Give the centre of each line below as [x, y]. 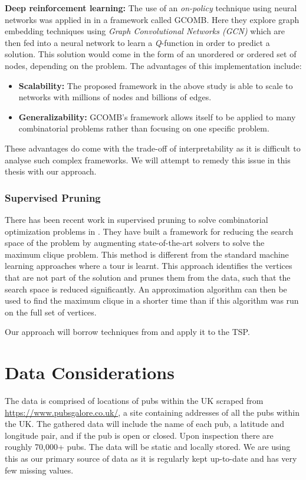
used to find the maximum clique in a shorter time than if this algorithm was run [152, 300]
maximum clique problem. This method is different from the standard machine [147, 254]
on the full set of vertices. [51, 312]
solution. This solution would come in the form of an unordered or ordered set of [151, 54]
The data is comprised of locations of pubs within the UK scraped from [134, 400]
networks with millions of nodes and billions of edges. [115, 97]
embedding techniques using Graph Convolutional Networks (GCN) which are [145, 31]
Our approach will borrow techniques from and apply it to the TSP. [127, 332]
